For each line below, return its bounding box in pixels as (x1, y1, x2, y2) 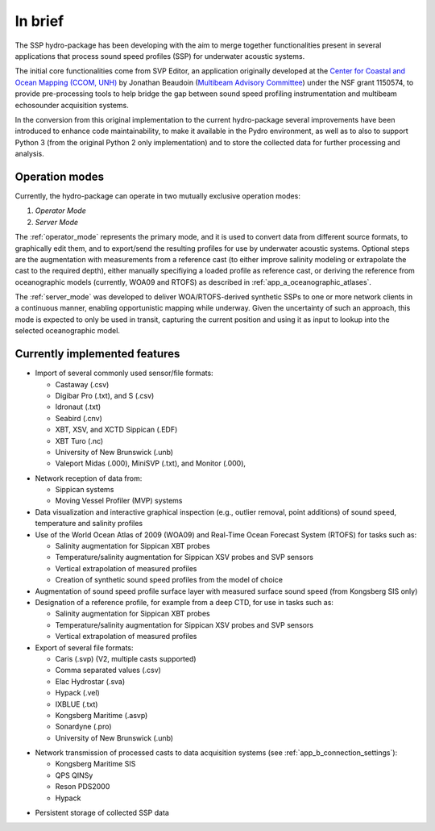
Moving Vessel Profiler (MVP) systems (55, 496, 183, 506)
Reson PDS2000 (55, 782, 110, 791)
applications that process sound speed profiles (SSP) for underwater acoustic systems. (14, 51, 305, 61)
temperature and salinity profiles (35, 519, 143, 528)
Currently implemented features (14, 347, 180, 361)
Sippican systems (55, 485, 114, 495)
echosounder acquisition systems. (14, 100, 129, 110)
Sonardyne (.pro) (55, 722, 112, 732)
